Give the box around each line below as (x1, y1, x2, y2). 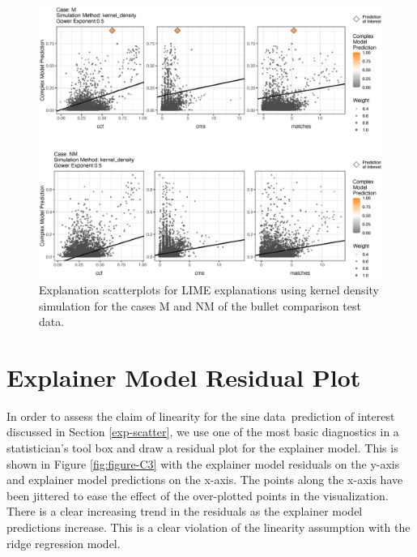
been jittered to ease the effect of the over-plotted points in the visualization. (6, 486, 389, 503)
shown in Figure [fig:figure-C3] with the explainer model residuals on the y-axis (6, 455, 400, 472)
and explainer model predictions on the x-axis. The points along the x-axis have (6, 471, 403, 488)
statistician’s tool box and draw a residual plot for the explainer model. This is (6, 439, 398, 456)
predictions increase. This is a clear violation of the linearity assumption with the (6, 519, 411, 536)
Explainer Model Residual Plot (6, 360, 361, 393)
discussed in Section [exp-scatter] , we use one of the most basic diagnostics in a (6, 423, 399, 440)
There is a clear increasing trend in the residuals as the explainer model (6, 503, 363, 520)
